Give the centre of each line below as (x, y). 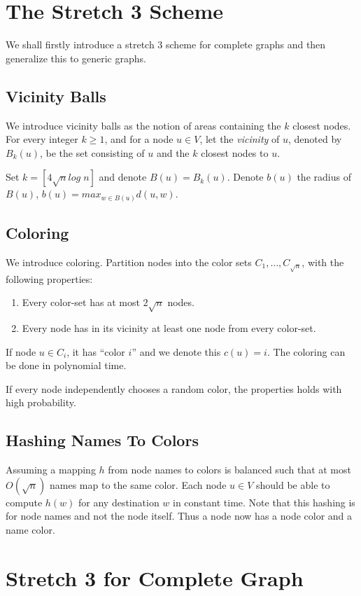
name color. (30, 529)
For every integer (42, 139)
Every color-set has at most (81, 302)
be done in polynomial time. (66, 365)
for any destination (119, 502)
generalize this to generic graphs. (76, 58)
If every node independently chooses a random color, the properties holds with (174, 388)
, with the (323, 262)
